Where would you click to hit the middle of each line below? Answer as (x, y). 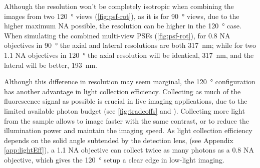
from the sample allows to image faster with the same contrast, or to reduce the (126, 120)
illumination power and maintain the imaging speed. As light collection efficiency (128, 130)
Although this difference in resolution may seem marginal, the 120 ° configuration (130, 82)
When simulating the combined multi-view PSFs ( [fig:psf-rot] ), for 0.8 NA (117, 35)
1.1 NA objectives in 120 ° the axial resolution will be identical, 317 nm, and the (129, 55)
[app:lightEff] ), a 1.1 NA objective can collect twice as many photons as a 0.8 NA (129, 150)
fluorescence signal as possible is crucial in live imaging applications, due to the (126, 101)
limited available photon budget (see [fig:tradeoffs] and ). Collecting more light (124, 110)
